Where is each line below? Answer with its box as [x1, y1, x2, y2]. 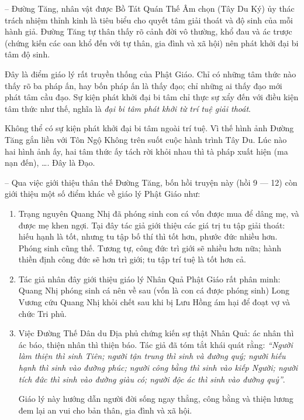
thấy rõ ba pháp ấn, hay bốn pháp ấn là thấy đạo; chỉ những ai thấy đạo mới [5, 79, 282, 91]
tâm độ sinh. [5, 48, 50, 60]
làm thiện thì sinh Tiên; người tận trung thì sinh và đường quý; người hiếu [18, 350, 286, 362]
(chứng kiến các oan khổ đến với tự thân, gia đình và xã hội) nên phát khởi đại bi [5, 36, 299, 49]
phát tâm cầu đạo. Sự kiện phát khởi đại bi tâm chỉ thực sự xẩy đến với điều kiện [5, 91, 299, 103]
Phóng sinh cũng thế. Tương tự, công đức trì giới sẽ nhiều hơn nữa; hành [18, 241, 282, 254]
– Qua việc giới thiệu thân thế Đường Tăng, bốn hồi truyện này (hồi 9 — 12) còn [5, 176, 298, 188]
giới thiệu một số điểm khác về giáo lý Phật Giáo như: [5, 187, 201, 200]
